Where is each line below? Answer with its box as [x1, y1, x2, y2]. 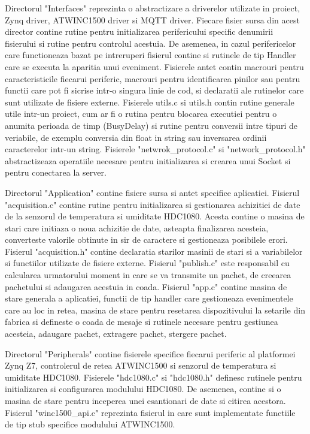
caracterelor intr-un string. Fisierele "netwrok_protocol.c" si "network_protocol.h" [5, 143, 306, 155]
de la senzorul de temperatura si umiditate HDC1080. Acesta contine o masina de [5, 210, 305, 222]
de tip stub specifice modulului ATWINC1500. [5, 418, 175, 430]
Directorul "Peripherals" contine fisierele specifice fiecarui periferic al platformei [5, 347, 296, 360]
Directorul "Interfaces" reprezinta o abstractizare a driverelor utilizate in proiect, [5, 2, 300, 14]
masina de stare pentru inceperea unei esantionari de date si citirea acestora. [5, 394, 286, 406]
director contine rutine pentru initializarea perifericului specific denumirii [5, 25, 273, 38]
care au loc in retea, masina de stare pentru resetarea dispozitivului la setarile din [5, 303, 305, 316]
